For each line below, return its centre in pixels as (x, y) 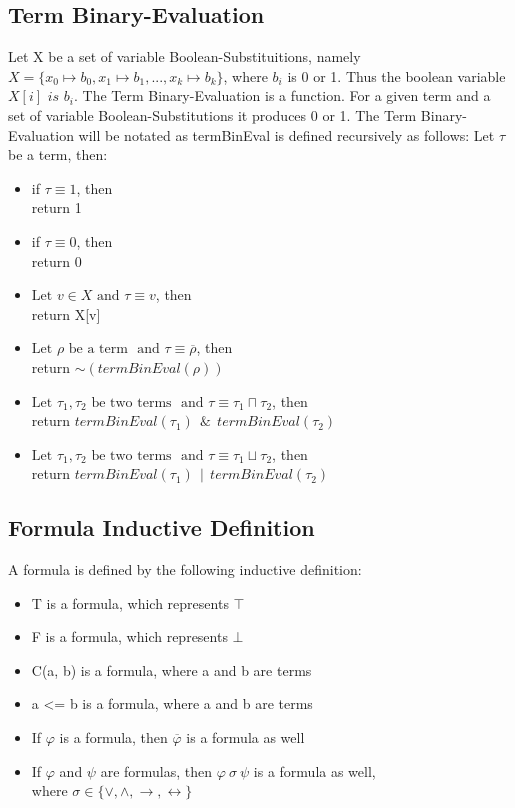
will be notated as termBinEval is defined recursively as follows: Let (286, 134)
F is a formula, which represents (129, 636)
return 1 (56, 207)
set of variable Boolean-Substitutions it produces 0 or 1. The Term (212, 114)
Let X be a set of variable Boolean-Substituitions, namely (184, 56)
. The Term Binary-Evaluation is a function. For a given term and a (282, 95)
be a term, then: (58, 154)
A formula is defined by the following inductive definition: (185, 569)
